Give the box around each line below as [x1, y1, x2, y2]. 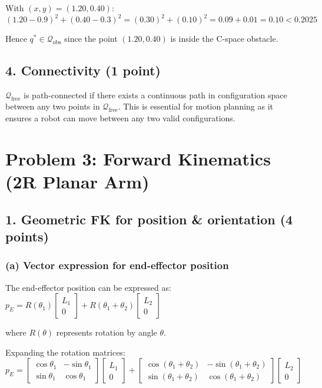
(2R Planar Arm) [5, 170, 150, 194]
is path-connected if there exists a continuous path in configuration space [24, 88, 287, 101]
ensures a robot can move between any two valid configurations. [5, 112, 235, 124]
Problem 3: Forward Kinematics [5, 146, 271, 170]
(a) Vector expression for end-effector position [5, 258, 229, 273]
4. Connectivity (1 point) [5, 61, 161, 79]
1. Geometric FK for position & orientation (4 [5, 210, 293, 228]
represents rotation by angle [56, 326, 157, 339]
